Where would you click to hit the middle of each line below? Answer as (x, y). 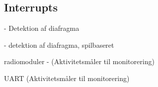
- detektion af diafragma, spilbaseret (59, 44)
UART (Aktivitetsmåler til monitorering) (67, 78)
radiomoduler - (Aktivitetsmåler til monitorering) (79, 61)
